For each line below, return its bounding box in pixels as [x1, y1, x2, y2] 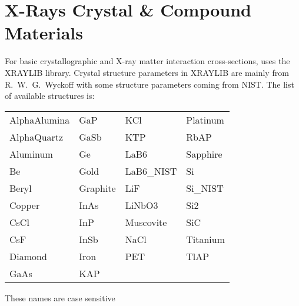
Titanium [186, 232, 225, 246]
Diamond [9, 249, 47, 263]
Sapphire [186, 147, 222, 161]
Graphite [79, 181, 116, 195]
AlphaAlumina [9, 112, 70, 127]
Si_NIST [186, 181, 224, 195]
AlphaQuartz [9, 129, 64, 144]
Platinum [186, 112, 224, 127]
